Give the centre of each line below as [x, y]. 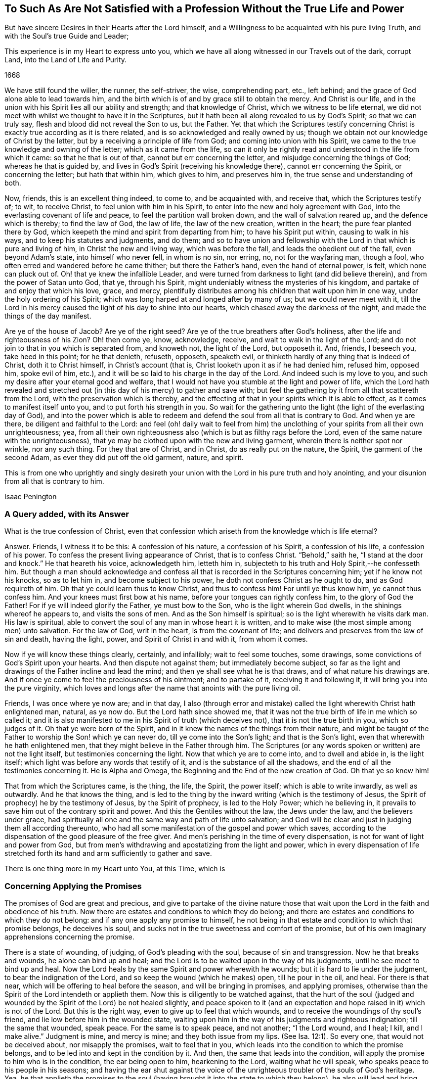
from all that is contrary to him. [54, 481]
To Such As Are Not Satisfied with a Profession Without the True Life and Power [204, 9]
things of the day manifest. [48, 316]
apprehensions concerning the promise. [69, 937]
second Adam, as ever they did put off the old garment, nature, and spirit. [124, 458]
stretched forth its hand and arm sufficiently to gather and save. [108, 853]
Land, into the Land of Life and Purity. [66, 60]
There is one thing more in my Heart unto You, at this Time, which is [115, 869]
